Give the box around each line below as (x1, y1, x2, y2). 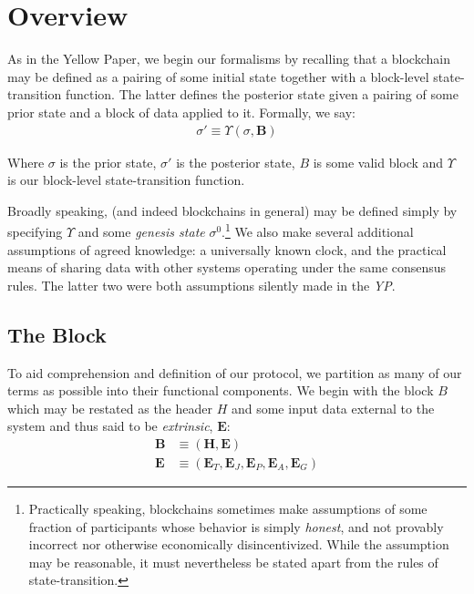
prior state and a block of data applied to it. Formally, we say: (7, 102, 355, 121)
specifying (7, 221, 63, 241)
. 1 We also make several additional (222, 220, 414, 241)
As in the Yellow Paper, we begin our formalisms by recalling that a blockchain (7, 49, 450, 68)
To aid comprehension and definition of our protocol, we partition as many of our (7, 363, 462, 382)
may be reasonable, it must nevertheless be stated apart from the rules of (28, 552, 438, 571)
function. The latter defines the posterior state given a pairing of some (65, 85, 459, 104)
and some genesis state (77, 221, 205, 241)
